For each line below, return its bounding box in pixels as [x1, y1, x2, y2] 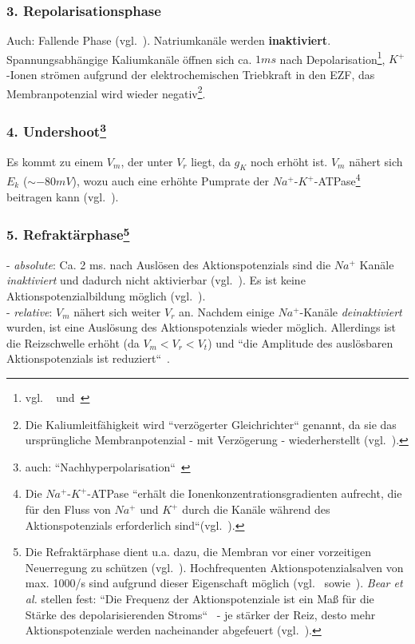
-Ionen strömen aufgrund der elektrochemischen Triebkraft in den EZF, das [6, 66, 375, 83]
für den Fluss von [25, 501, 111, 518]
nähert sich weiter [73, 303, 161, 320]
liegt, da [191, 153, 231, 169]
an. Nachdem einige [179, 303, 275, 320]
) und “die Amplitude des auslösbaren [207, 334, 393, 351]
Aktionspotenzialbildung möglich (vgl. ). [6, 288, 206, 304]
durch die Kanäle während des [182, 501, 330, 518]
